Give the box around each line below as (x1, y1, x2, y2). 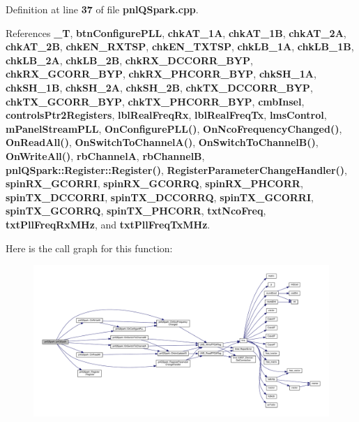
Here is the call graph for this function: (6, 240, 173, 255)
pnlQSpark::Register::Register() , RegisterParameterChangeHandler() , (6, 162, 347, 177)
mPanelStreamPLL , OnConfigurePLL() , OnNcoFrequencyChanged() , (6, 121, 342, 136)
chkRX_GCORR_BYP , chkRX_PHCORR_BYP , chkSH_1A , (6, 66, 316, 81)
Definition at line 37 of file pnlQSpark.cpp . (6, 2, 199, 16)
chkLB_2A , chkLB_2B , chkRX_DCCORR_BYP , (6, 52, 253, 67)
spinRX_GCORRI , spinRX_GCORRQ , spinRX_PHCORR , (6, 176, 303, 191)
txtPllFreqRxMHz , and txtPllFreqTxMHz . (6, 217, 211, 231)
